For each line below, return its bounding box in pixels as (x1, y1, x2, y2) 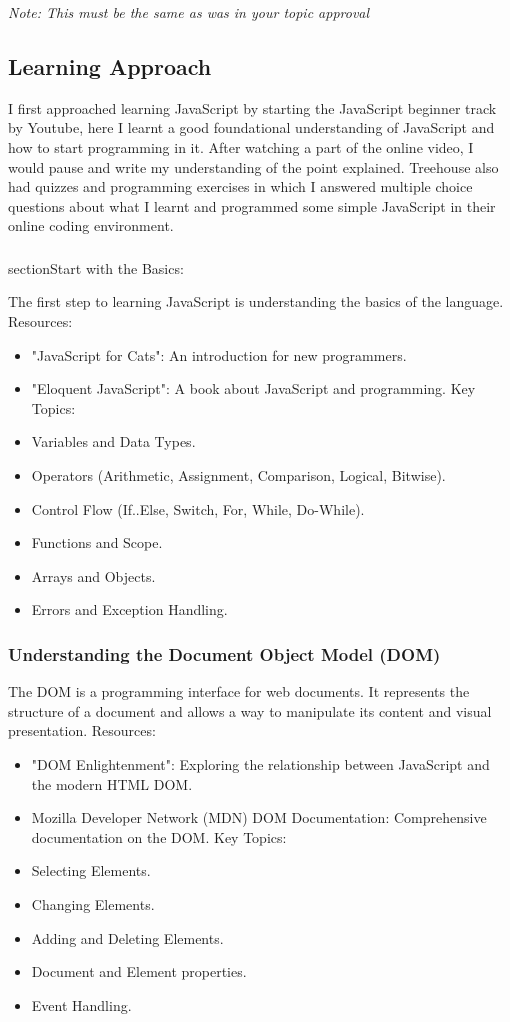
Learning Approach (8, 50, 212, 81)
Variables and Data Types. (31, 431, 196, 452)
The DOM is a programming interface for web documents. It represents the (8, 681, 470, 702)
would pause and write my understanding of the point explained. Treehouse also (8, 156, 499, 177)
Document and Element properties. (31, 961, 247, 982)
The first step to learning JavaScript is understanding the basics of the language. (8, 291, 504, 312)
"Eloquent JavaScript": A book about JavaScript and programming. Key (31, 378, 476, 399)
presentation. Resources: (8, 720, 156, 741)
